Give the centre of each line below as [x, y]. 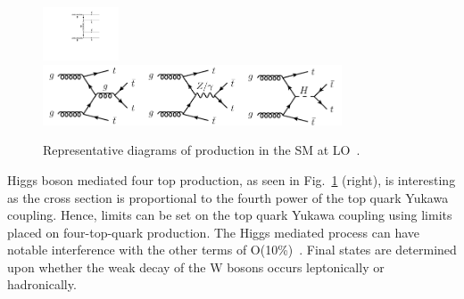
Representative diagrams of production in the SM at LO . [202, 150]
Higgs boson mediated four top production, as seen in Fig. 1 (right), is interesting [232, 179]
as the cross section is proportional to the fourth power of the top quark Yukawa [228, 197]
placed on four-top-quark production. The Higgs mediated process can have [214, 232]
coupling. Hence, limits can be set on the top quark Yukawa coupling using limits [230, 215]
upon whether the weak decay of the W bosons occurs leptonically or [196, 267]
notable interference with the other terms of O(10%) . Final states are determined [232, 250]
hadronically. [42, 284]
